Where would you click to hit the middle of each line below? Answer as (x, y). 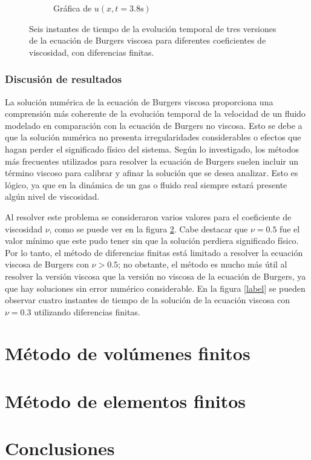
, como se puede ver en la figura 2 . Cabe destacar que (149, 228)
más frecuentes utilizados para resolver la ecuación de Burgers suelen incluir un (152, 161)
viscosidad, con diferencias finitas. (92, 52)
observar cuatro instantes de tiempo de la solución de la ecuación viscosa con (148, 300)
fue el (290, 228)
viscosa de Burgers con (47, 264)
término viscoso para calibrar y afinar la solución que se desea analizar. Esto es (152, 173)
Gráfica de (73, 8)
